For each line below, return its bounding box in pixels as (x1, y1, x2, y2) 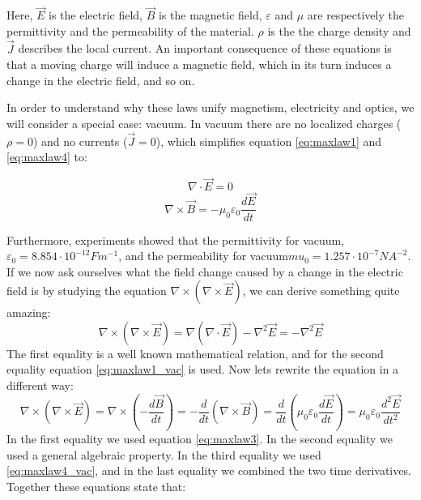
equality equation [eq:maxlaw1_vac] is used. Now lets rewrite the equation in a (6, 361, 399, 378)
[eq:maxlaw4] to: (6, 148, 87, 165)
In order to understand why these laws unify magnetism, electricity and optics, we (6, 99, 415, 116)
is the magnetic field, (158, 6, 262, 24)
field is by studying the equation (6, 282, 167, 299)
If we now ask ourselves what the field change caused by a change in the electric (6, 263, 403, 280)
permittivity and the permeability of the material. (6, 22, 254, 39)
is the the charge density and (267, 22, 411, 39)
